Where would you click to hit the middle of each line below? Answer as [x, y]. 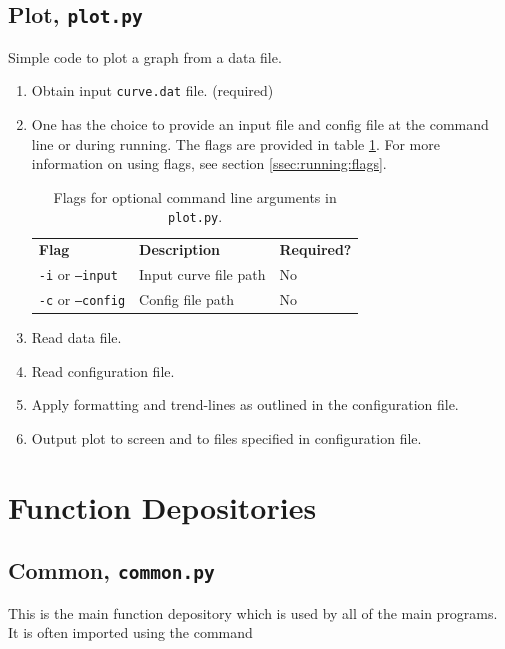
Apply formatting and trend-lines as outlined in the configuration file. [245, 404]
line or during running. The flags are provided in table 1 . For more [235, 143]
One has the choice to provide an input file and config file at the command [260, 124]
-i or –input [78, 274]
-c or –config [82, 299]
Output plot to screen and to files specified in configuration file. [226, 438]
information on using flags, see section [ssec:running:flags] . [209, 163]
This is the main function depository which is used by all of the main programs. [253, 612]
